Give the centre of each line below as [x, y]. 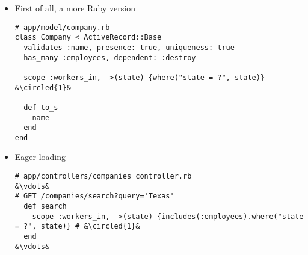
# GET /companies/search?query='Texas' [94, 196]
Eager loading [40, 157]
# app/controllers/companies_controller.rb [103, 177]
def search [45, 207]
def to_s [41, 107]
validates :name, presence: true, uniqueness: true [129, 47]
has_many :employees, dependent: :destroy [110, 57]
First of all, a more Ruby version [75, 8]
